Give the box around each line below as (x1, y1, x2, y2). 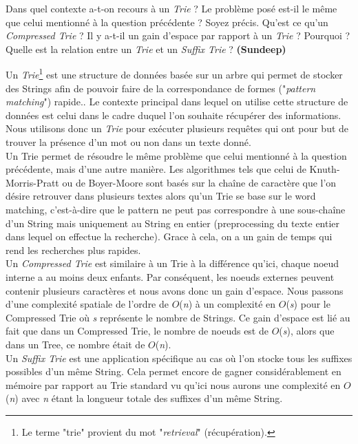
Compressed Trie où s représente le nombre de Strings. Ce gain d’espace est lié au (6, 310, 350, 324)
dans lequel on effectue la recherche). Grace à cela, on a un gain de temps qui (6, 229, 333, 244)
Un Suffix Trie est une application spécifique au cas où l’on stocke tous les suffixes (6, 350, 352, 365)
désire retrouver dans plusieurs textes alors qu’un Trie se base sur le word (6, 189, 316, 203)
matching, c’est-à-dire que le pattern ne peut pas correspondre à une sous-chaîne (6, 202, 346, 216)
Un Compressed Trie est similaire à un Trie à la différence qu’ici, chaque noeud (6, 256, 339, 271)
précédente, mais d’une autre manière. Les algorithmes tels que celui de (6, 162, 306, 176)
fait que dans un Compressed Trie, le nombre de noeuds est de (6, 324, 268, 338)
